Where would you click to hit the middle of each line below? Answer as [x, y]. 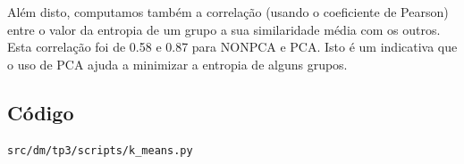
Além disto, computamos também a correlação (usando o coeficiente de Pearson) [228, 12]
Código [41, 112]
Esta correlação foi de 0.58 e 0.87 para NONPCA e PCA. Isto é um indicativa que [232, 47]
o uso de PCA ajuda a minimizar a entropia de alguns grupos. [177, 64]
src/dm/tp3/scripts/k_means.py [100, 150]
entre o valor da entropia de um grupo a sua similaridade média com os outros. [224, 29]
